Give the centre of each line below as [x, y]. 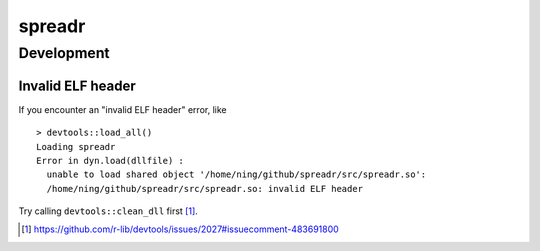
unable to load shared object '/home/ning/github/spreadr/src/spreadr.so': [236, 174]
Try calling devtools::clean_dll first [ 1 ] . [108, 211]
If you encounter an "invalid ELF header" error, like [122, 109]
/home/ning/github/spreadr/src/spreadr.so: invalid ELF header [205, 188]
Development [64, 53]
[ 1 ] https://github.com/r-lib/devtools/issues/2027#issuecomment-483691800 [180, 229]
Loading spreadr [76, 146]
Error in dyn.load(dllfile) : [110, 160]
